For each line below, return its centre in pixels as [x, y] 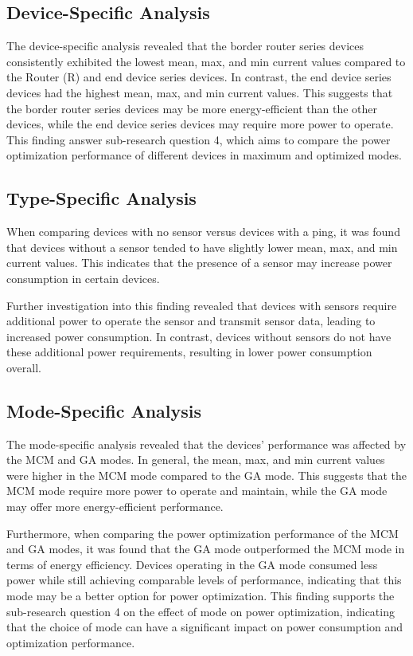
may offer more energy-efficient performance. [115, 507]
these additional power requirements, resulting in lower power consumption [189, 352]
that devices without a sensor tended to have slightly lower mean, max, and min [202, 247]
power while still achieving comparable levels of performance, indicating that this [204, 580]
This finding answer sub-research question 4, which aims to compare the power [199, 139]
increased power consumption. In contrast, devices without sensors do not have [199, 336]
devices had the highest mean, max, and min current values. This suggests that [200, 92]
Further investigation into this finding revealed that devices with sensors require [202, 305]
